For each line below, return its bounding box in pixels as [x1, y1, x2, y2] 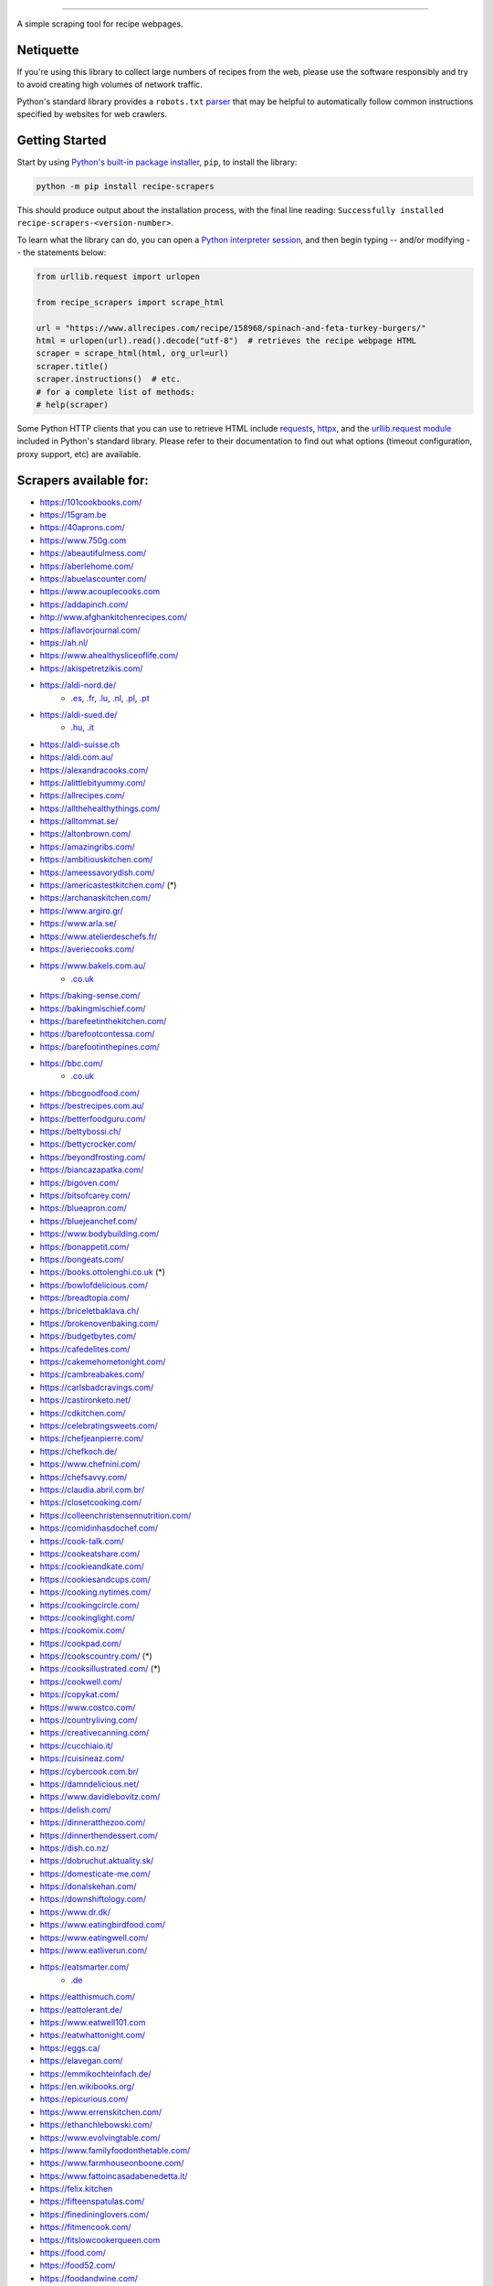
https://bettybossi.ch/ [39, 1126, 122, 1138]
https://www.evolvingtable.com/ [39, 2131, 161, 2143]
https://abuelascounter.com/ [39, 573, 147, 584]
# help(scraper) [36, 400, 110, 411]
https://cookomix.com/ [39, 1625, 126, 1636]
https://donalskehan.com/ [39, 1881, 137, 1892]
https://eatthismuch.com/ [39, 1992, 136, 2003]
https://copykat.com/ [39, 1689, 120, 1700]
